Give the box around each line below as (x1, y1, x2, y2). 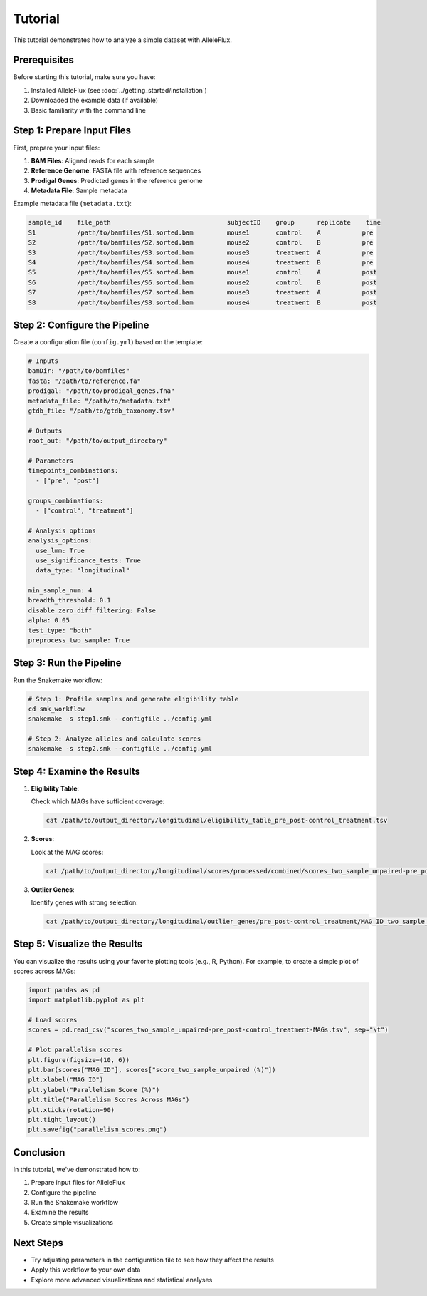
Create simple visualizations (31, 1218, 114, 1226)
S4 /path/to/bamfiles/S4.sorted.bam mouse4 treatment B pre (28, 259, 374, 267)
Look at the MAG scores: (31, 848, 104, 856)
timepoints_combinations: (28, 467, 119, 475)
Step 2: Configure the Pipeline (13, 319, 149, 331)
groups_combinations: (28, 496, 104, 505)
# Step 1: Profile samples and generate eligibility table (28, 695, 238, 703)
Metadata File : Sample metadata (31, 186, 127, 195)
